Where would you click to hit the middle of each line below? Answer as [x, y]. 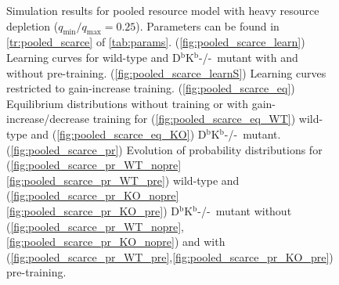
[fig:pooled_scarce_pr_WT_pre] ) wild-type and [123, 180]
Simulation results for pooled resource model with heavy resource [163, 10]
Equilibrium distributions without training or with [127, 103]
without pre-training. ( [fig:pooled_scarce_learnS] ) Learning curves [166, 72]
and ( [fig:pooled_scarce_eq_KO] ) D [119, 133]
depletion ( [32, 25]
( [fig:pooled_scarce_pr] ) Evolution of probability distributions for [164, 149]
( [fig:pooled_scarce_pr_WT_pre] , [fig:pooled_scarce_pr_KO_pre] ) [170, 256]
